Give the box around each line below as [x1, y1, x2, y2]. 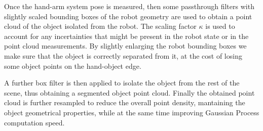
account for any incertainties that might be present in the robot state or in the [4, 30, 249, 41]
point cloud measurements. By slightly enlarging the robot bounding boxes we [4, 40, 247, 51]
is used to [205, 21, 235, 31]
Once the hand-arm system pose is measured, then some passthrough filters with [4, 1, 254, 11]
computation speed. [4, 117, 65, 127]
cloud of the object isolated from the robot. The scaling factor [4, 21, 197, 31]
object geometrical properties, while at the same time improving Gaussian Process [4, 107, 259, 117]
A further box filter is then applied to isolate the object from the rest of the [4, 77, 240, 88]
